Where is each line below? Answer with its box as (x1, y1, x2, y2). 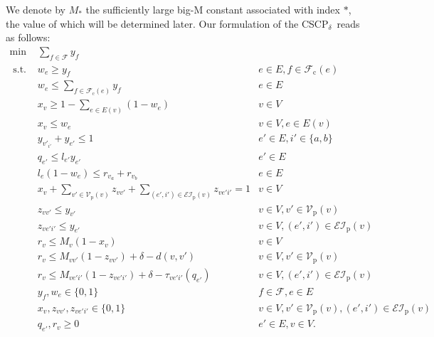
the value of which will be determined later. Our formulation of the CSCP (6, 16, 329, 31)
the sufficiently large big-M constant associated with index (85, 2, 340, 16)
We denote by (6, 2, 65, 16)
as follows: (6, 30, 51, 45)
